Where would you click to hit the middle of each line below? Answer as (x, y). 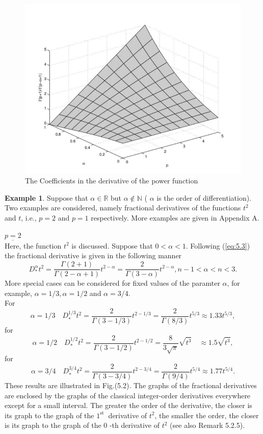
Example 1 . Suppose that (46, 197)
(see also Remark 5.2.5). (207, 425)
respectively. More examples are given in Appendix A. (175, 218)
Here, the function (33, 245)
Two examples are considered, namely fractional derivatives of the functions (123, 208)
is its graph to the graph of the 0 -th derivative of (82, 425)
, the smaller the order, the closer (207, 415)
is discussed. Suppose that (112, 245)
